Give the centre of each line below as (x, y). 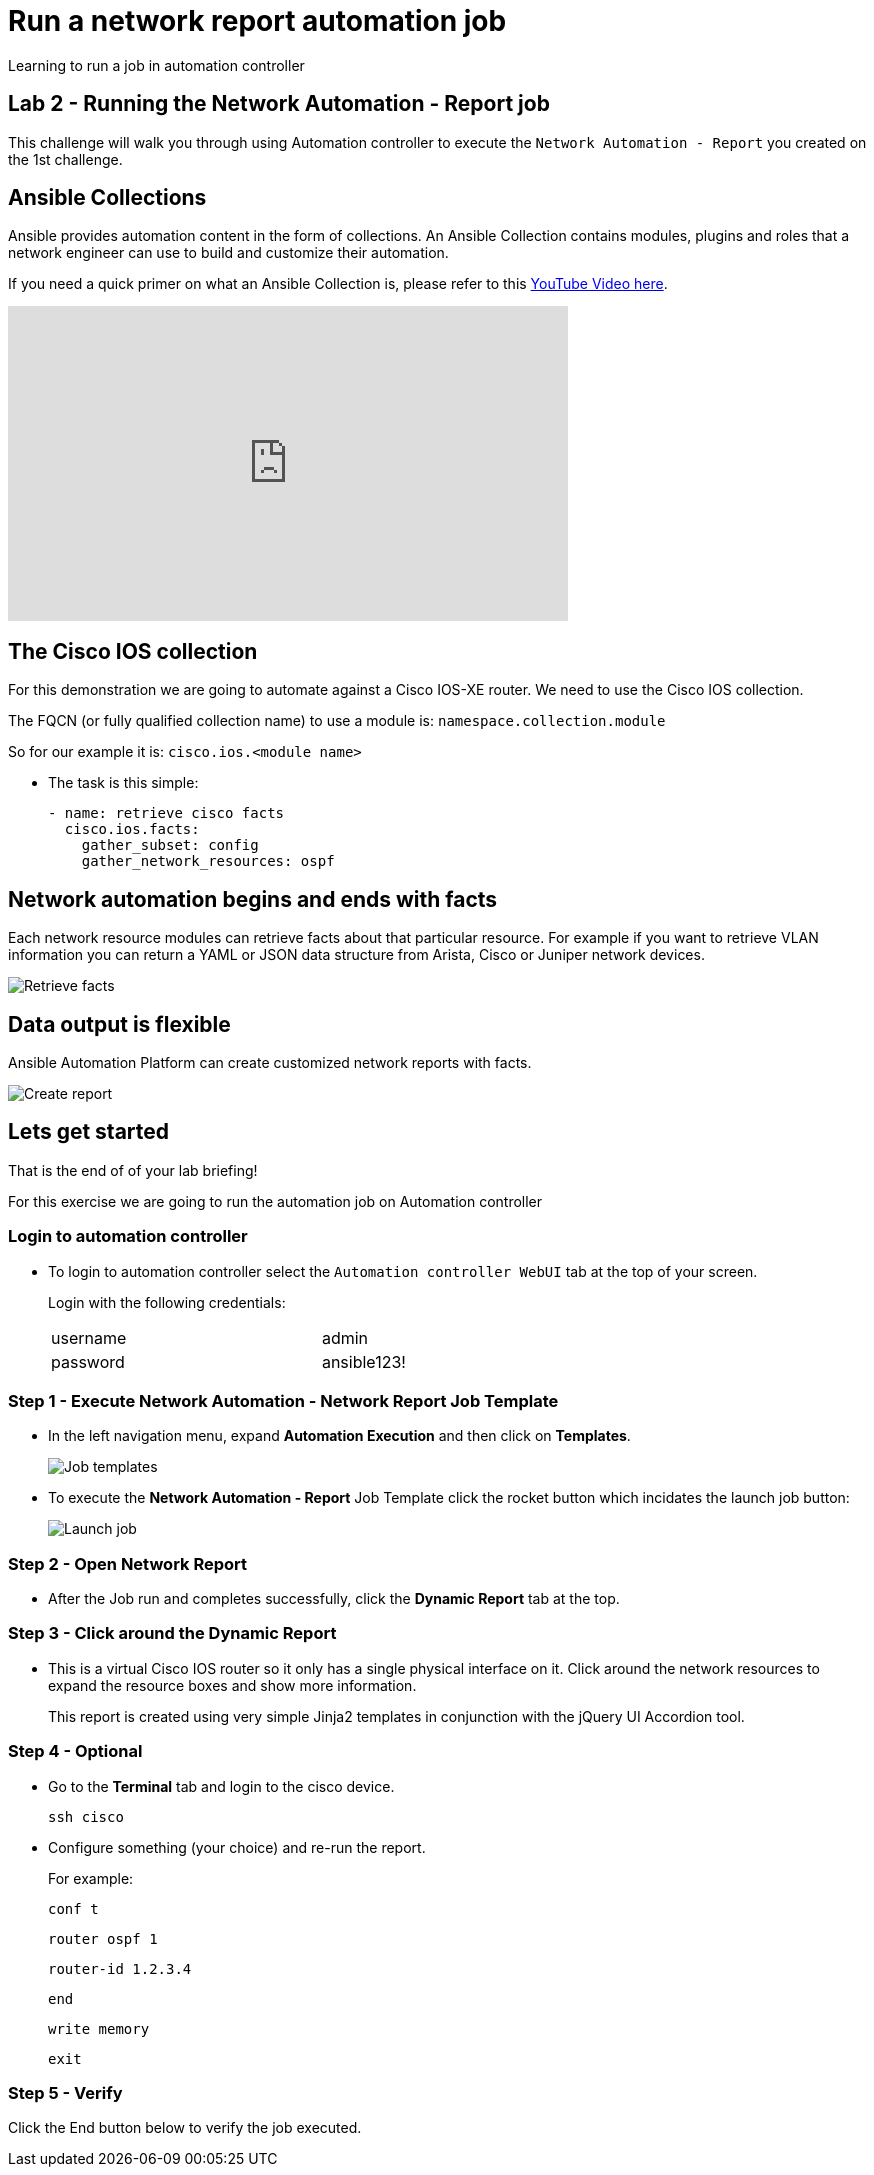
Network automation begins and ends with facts (253, 899)
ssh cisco (86, 1816)
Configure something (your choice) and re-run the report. (237, 1847)
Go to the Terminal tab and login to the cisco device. (221, 1786)
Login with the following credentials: (167, 1302)
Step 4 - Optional (75, 1751)
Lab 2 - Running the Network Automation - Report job (279, 104)
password (88, 1361)
